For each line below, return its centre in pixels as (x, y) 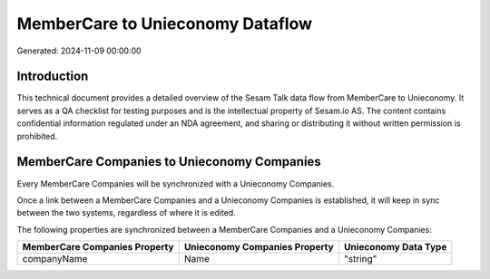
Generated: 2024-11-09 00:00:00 (79, 51)
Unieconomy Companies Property (259, 247)
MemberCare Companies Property (98, 247)
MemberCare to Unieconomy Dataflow (165, 24)
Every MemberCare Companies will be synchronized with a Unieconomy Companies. (176, 183)
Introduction (53, 77)
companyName (55, 259)
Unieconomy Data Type (395, 247)
